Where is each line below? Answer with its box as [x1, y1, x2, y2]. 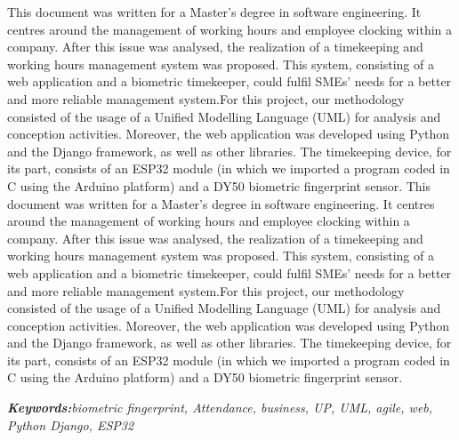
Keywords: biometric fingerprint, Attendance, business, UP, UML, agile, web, [7, 398, 433, 417]
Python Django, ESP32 [7, 415, 134, 434]
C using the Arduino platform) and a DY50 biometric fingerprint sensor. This [7, 176, 431, 195]
